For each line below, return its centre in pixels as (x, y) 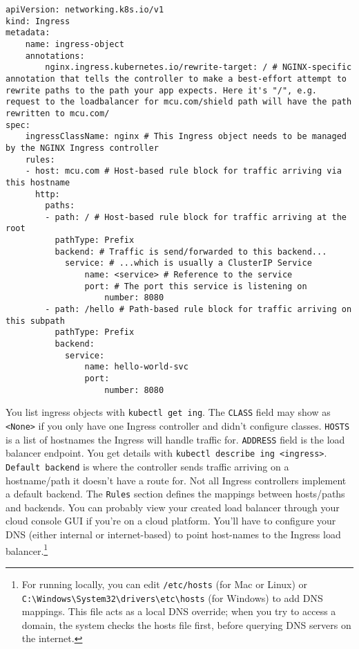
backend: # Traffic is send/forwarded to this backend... (191, 252)
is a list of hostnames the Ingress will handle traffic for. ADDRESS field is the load (175, 439)
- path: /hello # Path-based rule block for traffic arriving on (198, 310)
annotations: (55, 56)
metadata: (28, 33)
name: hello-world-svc (136, 367)
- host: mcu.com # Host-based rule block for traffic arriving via (183, 171)
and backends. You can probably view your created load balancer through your (173, 507)
